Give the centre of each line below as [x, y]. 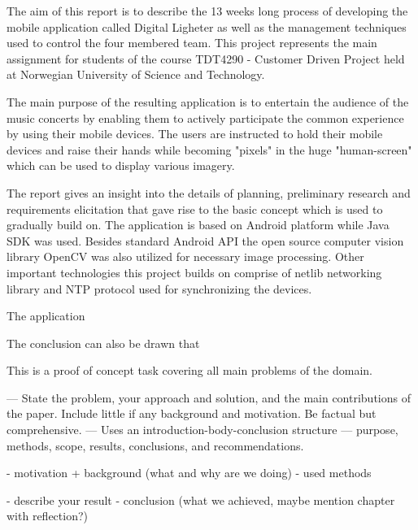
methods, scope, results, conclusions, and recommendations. [155, 445]
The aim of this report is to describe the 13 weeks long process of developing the [207, 11]
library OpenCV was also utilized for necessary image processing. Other [185, 256]
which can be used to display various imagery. [121, 165]
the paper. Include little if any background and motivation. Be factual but [192, 413]
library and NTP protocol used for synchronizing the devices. [159, 288]
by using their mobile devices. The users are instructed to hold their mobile [195, 134]
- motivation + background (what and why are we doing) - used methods [189, 473]
